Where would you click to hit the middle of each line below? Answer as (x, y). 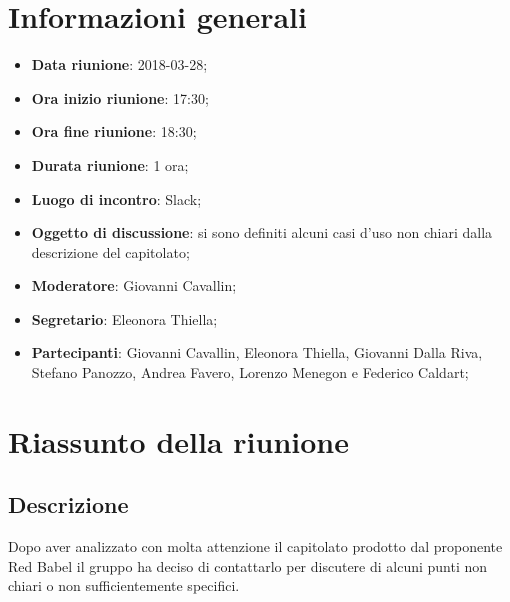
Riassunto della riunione (178, 440)
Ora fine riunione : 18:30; (114, 131)
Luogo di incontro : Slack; (116, 198)
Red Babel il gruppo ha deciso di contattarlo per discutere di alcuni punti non (248, 565)
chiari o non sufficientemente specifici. (124, 585)
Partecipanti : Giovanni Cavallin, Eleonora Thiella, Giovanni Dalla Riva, (257, 352)
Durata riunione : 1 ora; (110, 164)
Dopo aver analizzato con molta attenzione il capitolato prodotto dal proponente (255, 546)
